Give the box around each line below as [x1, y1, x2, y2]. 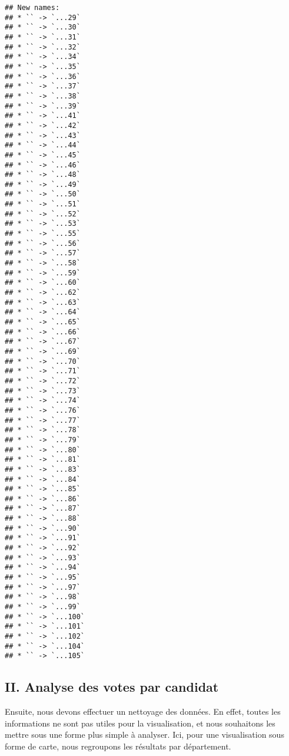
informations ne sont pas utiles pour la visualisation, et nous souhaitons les [5, 716, 275, 729]
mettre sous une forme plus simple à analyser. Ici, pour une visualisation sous [5, 728, 284, 741]
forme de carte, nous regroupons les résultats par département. [5, 739, 231, 752]
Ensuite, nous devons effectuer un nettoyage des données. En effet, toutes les [5, 705, 281, 718]
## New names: [5, 4, 60, 12]
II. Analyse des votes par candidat [5, 678, 219, 696]
